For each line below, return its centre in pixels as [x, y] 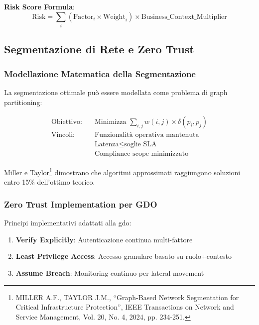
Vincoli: [63, 135]
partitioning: [23, 102]
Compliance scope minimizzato [141, 154]
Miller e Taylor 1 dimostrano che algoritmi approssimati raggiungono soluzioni [122, 171]
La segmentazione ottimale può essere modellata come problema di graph [116, 92]
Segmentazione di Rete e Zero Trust [99, 49]
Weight [114, 17]
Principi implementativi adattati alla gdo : [68, 223]
